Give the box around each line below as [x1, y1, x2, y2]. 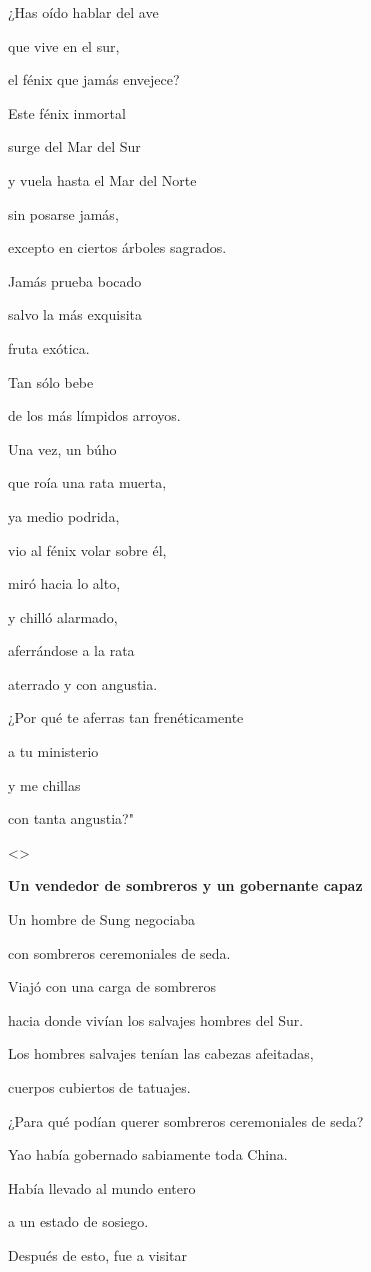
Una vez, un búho [8, 438, 117, 459]
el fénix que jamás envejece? [8, 69, 180, 90]
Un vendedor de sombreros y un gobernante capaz [8, 875, 363, 896]
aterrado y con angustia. [8, 673, 158, 694]
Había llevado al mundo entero [8, 1177, 196, 1198]
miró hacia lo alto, [8, 573, 121, 594]
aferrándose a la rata [8, 640, 135, 661]
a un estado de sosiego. [8, 1211, 149, 1232]
